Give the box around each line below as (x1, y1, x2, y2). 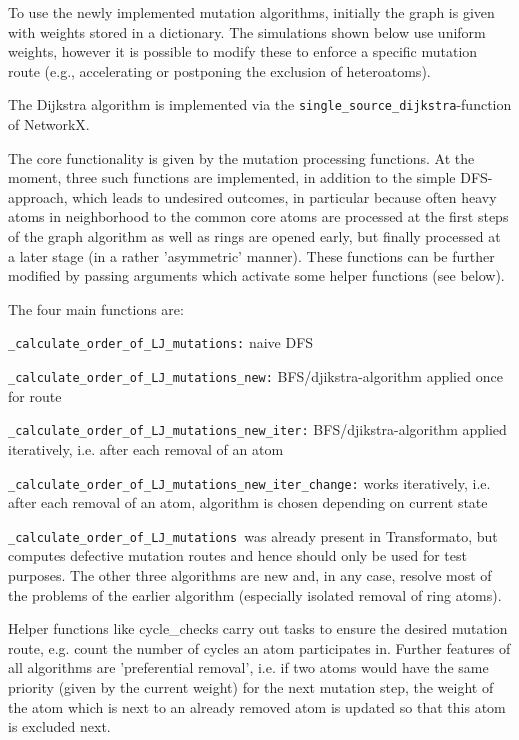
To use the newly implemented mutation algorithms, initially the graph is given (8, 2, 495, 22)
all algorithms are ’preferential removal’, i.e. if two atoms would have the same (8, 657, 489, 678)
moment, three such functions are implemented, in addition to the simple (8, 167, 456, 188)
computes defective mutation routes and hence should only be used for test (8, 545, 467, 566)
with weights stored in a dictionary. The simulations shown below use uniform (8, 21, 486, 42)
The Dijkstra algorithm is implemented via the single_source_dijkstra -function (8, 94, 512, 115)
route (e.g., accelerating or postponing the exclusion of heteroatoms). (8, 60, 431, 81)
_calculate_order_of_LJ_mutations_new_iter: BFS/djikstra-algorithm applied (8, 419, 507, 440)
